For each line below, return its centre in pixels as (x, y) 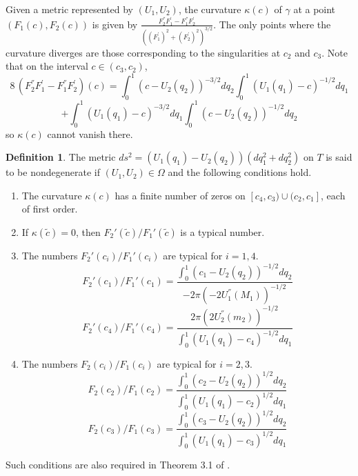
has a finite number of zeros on (180, 195)
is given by (115, 24)
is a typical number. (222, 231)
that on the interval (47, 66)
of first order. (50, 209)
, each (333, 195)
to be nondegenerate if (53, 172)
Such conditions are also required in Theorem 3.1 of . (118, 465)
